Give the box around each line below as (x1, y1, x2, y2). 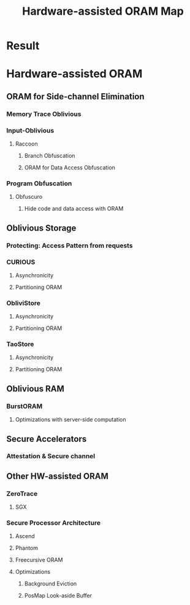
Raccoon (15, 140, 38, 147)
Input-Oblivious (6, 126, 55, 134)
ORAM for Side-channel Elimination (6, 91, 145, 102)
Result (6, 39, 40, 53)
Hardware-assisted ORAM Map (22, 4, 184, 18)
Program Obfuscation (6, 179, 72, 188)
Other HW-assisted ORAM (6, 471, 109, 481)
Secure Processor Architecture (6, 518, 101, 527)
